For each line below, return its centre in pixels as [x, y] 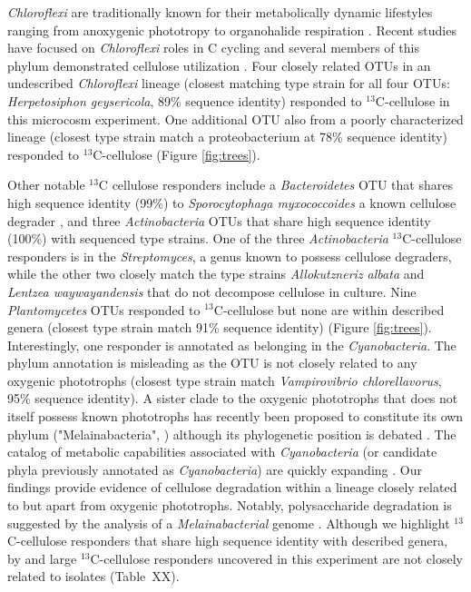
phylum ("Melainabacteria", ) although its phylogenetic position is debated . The [232, 434]
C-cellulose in [412, 100]
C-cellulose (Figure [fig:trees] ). [177, 154]
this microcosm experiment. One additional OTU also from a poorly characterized [235, 118]
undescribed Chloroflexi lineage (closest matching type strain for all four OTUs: [229, 83]
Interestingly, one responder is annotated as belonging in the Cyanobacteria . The [232, 345]
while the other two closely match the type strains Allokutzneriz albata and [216, 274]
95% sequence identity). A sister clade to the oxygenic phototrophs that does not [233, 398]
